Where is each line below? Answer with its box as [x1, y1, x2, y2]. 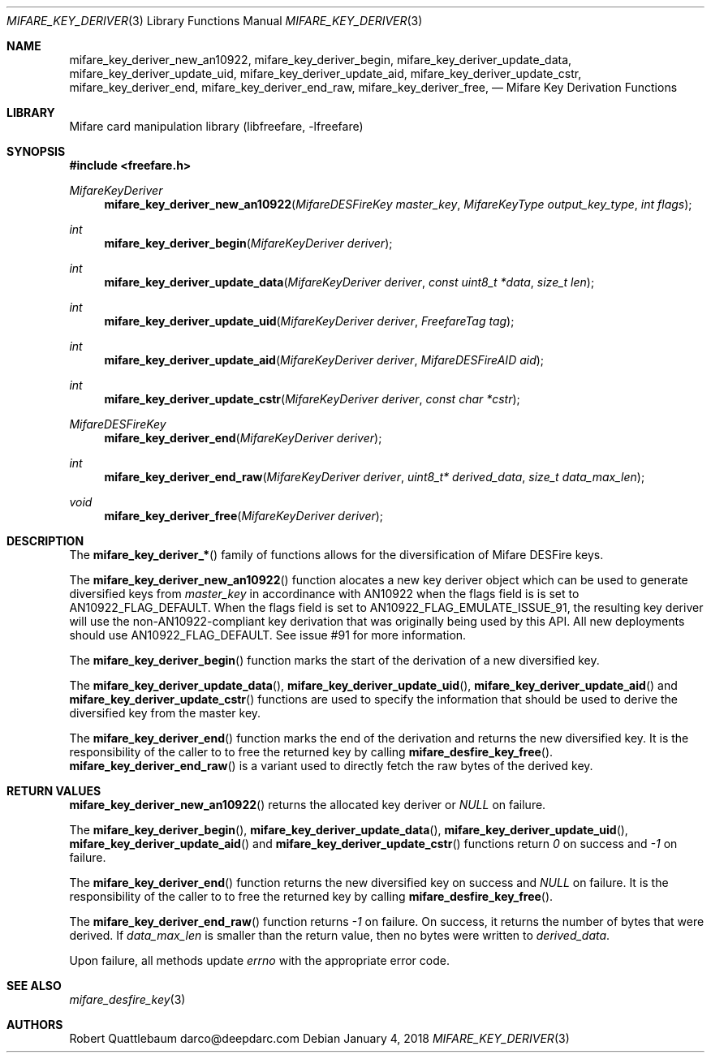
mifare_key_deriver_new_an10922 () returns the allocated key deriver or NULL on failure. [69, 798, 546, 811]
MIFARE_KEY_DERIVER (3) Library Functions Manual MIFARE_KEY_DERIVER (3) [6, 14, 423, 28]
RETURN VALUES [6, 784, 101, 798]
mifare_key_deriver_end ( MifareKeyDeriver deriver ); [104, 431, 382, 445]
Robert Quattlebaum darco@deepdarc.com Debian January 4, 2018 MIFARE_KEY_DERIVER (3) [69, 1031, 570, 1045]
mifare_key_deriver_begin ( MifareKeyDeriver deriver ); [104, 236, 393, 250]
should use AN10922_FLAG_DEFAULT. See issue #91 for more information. [69, 628, 467, 642]
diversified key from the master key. [69, 706, 261, 720]
